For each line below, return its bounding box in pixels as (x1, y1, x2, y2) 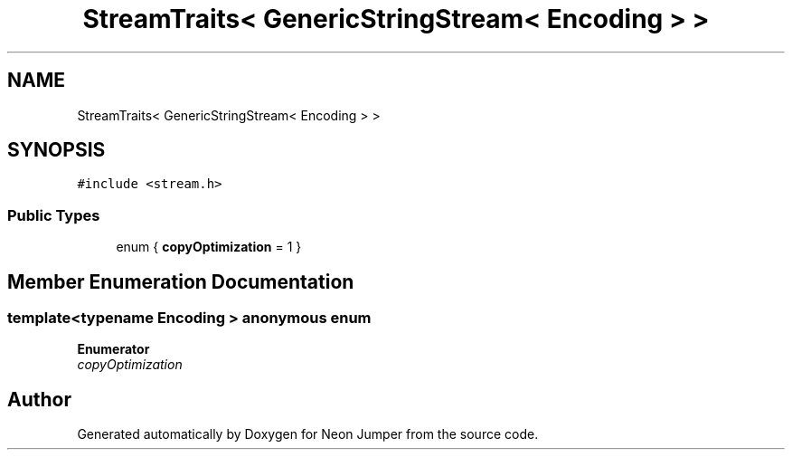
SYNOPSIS (7, 138, 106, 162)
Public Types (7, 205, 100, 224)
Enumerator (77, 341, 150, 357)
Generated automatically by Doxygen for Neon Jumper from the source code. (77, 426, 539, 443)
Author (7, 387, 71, 411)
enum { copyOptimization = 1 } (116, 239, 302, 255)
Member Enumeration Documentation (7, 270, 354, 293)
